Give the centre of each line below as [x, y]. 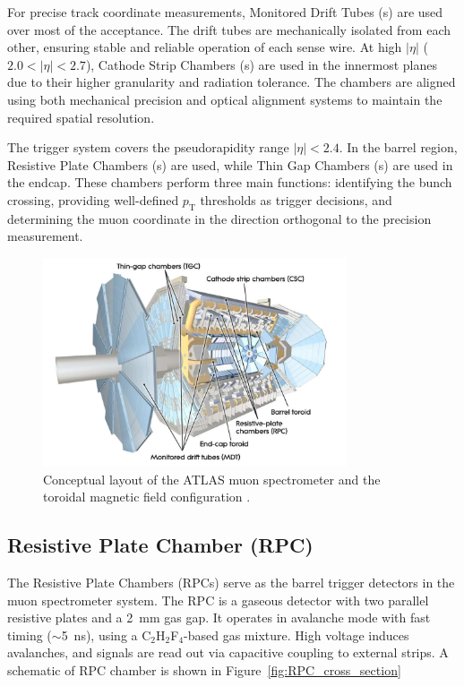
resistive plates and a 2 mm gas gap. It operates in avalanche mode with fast [219, 617]
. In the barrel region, [398, 147]
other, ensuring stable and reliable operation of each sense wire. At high [205, 47]
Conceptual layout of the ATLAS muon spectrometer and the [212, 479]
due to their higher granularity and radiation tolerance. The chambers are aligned [232, 82]
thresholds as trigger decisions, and [296, 199]
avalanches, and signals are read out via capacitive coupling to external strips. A [228, 652]
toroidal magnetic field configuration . [147, 497]
